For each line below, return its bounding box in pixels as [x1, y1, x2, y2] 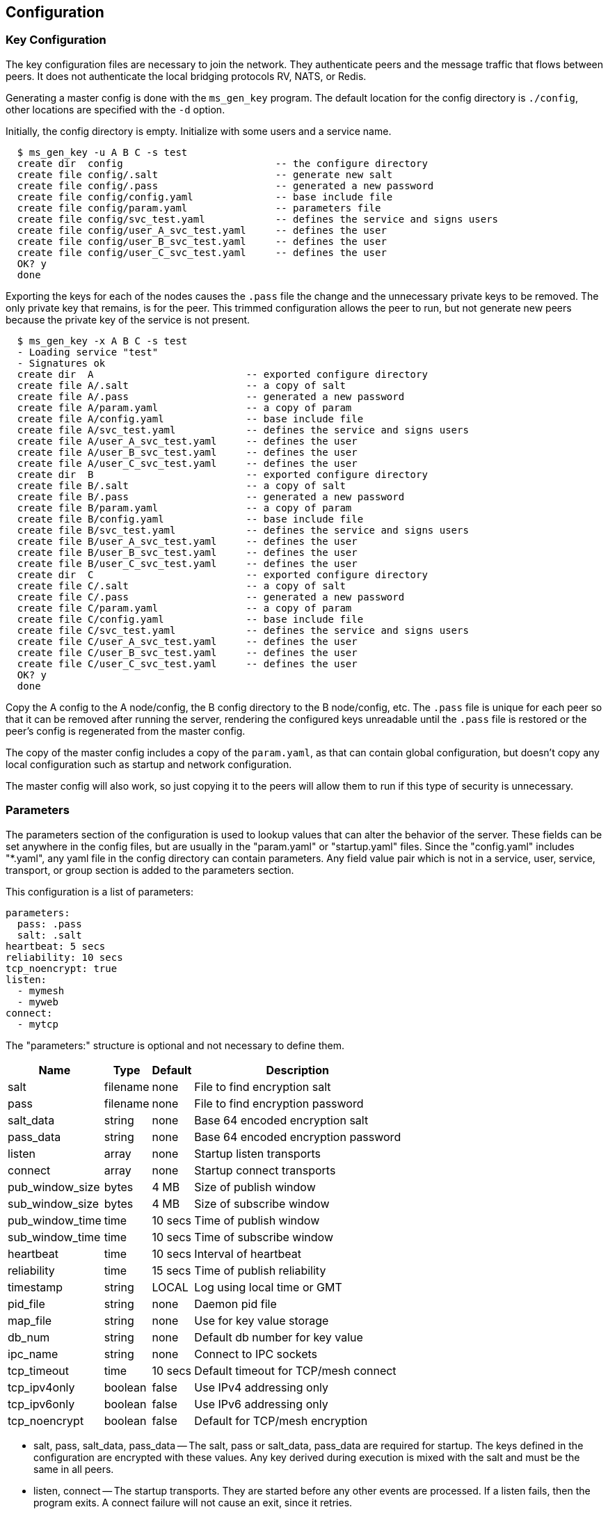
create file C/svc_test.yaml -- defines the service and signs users [17, 624, 469, 636]
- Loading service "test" [17, 346, 159, 358]
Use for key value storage [194, 1313, 329, 1328]
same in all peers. [33, 1463, 114, 1475]
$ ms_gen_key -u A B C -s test [17, 146, 188, 158]
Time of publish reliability [194, 1263, 326, 1277]
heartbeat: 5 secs [6, 940, 106, 952]
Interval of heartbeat [194, 1246, 301, 1261]
